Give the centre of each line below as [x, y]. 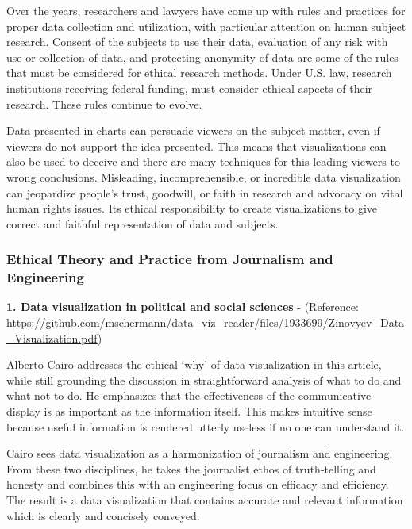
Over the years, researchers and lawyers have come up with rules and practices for [206, 10]
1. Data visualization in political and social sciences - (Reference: [183, 307]
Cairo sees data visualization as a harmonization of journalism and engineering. [200, 453]
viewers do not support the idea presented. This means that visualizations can [196, 146]
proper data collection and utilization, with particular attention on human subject [206, 26]
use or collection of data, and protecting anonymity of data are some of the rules [202, 57]
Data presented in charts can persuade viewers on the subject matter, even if [193, 130]
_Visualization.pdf [52, 337]
